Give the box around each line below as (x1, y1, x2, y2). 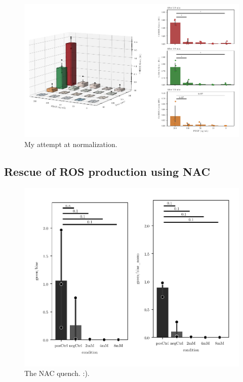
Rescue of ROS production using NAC (4, 163, 210, 179)
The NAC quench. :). (24, 368, 90, 378)
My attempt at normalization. (24, 138, 117, 149)
